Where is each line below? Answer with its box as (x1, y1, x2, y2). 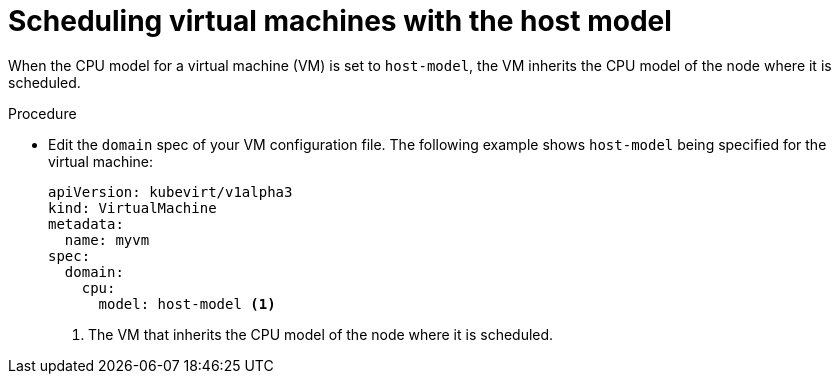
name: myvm (64, 231, 150, 248)
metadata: (48, 215, 124, 232)
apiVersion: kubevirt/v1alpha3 (48, 183, 293, 200)
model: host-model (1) (98, 295, 276, 312)
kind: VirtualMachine (48, 199, 217, 216)
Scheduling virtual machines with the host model (8, 4, 672, 38)
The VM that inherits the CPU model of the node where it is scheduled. (88, 325, 554, 343)
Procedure (8, 104, 77, 122)
